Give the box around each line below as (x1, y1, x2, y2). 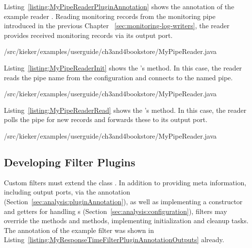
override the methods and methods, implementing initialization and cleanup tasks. (4, 215, 249, 226)
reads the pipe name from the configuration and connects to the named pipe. (4, 72, 233, 82)
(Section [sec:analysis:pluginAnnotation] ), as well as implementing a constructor (4, 196, 243, 206)
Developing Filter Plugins (4, 154, 135, 169)
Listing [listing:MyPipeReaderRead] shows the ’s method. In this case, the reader (4, 105, 247, 115)
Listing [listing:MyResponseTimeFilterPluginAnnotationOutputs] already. (4, 234, 224, 245)
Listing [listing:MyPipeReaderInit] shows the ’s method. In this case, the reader (4, 62, 242, 72)
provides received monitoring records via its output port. (4, 30, 173, 40)
